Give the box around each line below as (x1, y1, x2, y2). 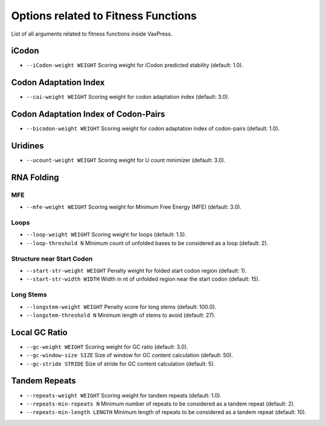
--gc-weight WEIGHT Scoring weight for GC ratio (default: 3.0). (26, 343, 188, 350)
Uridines (11, 141, 44, 151)
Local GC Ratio (11, 327, 68, 337)
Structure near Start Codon (11, 254, 93, 262)
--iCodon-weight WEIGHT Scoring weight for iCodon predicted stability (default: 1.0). (26, 62, 244, 69)
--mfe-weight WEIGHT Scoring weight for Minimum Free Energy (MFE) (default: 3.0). (26, 203, 241, 211)
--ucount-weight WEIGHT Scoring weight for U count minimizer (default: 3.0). (26, 157, 226, 164)
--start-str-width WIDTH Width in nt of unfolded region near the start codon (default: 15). (26, 275, 260, 283)
